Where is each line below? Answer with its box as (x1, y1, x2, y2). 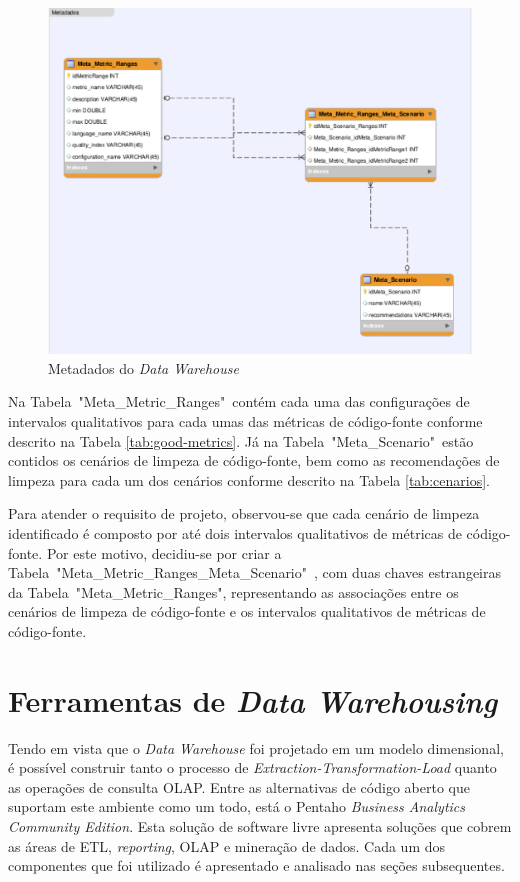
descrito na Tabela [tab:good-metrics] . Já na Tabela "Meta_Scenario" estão (8, 430, 474, 451)
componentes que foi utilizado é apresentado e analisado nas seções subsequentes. (8, 855, 505, 876)
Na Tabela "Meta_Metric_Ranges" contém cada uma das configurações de (8, 391, 470, 412)
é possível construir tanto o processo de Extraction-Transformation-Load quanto (8, 757, 497, 778)
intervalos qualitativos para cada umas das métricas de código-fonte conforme (8, 410, 483, 431)
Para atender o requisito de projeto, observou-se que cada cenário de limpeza (8, 503, 480, 524)
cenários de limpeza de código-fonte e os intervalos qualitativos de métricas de (8, 601, 486, 622)
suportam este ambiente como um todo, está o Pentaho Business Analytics (8, 796, 466, 817)
